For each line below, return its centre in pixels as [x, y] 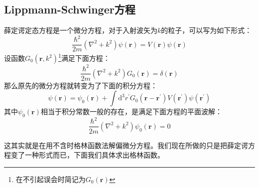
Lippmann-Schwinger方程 [70, 9]
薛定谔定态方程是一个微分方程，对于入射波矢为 [81, 30]
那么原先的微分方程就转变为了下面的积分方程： [81, 85]
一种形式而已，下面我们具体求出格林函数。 [94, 155]
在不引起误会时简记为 [51, 179]
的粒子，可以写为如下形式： [206, 30]
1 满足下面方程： [84, 57]
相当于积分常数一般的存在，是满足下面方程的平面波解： [131, 111]
